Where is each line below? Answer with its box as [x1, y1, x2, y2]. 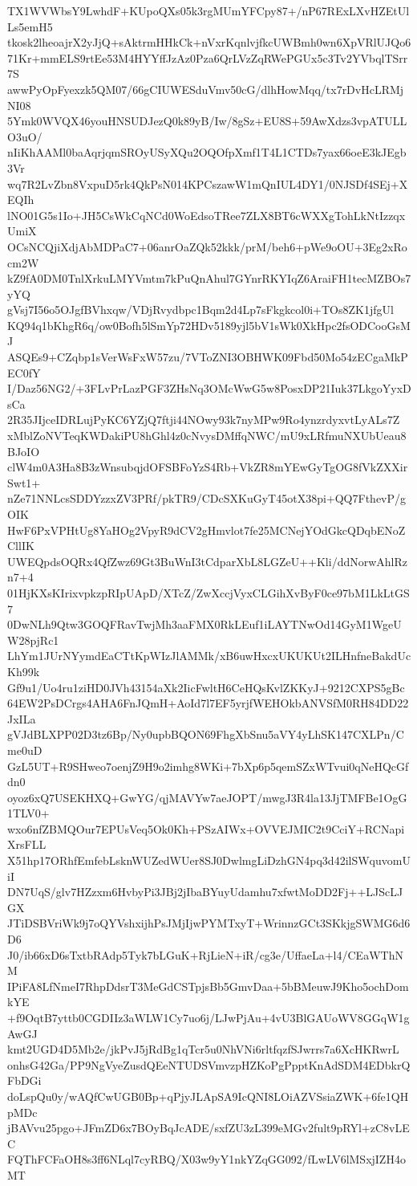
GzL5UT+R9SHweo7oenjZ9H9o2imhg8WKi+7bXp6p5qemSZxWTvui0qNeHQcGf [7, 757, 409, 774]
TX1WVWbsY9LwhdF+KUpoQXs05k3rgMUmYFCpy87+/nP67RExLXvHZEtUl [7, 2, 410, 18]
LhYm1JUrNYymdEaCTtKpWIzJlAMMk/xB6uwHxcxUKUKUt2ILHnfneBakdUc [7, 647, 411, 664]
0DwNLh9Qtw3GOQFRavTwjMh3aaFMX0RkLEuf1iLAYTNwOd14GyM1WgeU [7, 616, 402, 633]
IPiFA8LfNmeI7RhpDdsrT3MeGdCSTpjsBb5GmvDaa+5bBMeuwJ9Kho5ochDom [7, 977, 409, 994]
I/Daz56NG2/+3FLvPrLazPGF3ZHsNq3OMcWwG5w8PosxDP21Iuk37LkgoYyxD [7, 380, 411, 397]
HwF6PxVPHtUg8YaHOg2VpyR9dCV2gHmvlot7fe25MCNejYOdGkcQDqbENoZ [7, 521, 406, 538]
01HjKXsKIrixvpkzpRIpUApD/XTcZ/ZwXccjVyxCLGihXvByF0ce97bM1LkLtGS [7, 584, 410, 601]
